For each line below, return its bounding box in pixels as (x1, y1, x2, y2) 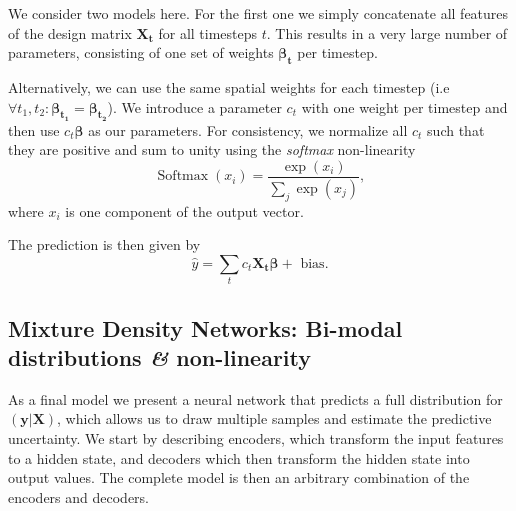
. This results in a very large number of (266, 22, 508, 43)
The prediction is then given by (8, 234, 201, 255)
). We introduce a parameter (107, 96, 282, 117)
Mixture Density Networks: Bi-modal (8, 312, 403, 343)
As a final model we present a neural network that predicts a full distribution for (8, 388, 503, 409)
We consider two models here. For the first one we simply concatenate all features (8, 3, 509, 23)
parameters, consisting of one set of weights (8, 42, 274, 63)
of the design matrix (8, 22, 132, 43)
